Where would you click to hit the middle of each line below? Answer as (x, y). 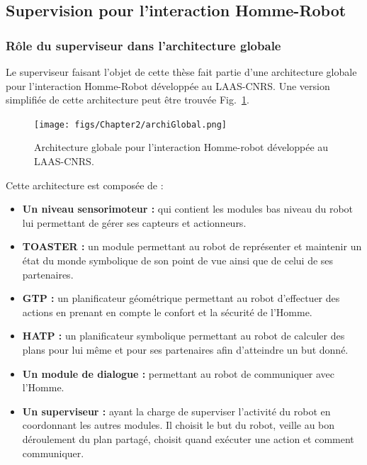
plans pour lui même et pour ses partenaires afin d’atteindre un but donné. (185, 349)
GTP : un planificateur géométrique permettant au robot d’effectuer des (181, 298)
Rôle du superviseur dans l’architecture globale (143, 45)
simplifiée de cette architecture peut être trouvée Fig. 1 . (128, 100)
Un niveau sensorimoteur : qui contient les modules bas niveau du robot (188, 209)
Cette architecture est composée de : (85, 185)
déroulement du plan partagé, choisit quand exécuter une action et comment (188, 438)
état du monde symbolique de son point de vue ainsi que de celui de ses (178, 260)
